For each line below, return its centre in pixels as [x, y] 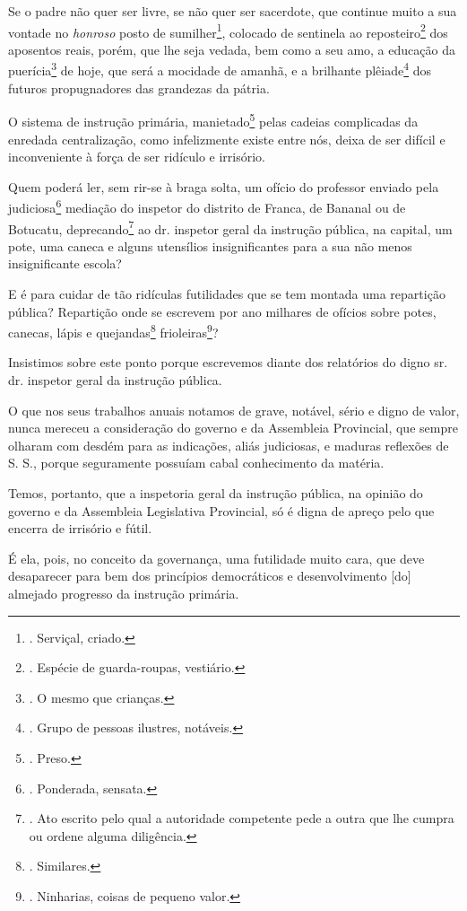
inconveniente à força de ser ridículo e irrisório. [137, 157]
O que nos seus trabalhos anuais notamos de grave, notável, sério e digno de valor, [234, 410]
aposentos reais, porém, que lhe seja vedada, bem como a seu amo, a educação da [232, 49]
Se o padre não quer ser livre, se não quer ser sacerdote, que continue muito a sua [233, 11]
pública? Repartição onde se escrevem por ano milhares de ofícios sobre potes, [222, 311]
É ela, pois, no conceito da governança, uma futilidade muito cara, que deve [216, 558]
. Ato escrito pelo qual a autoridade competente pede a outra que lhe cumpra [242, 818]
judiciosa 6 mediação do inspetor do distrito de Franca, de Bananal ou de [207, 206]
